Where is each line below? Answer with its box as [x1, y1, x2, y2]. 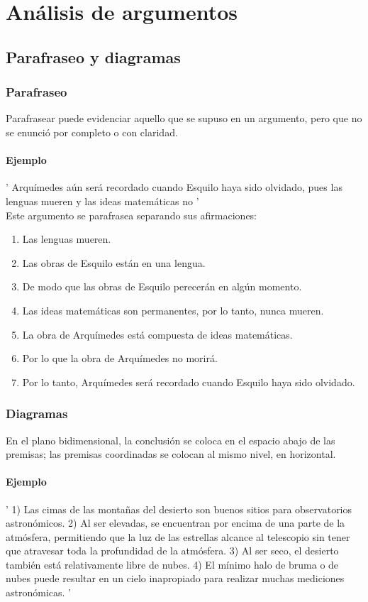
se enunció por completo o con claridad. [6, 124, 178, 139]
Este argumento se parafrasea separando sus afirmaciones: [6, 207, 257, 222]
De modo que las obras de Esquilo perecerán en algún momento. [22, 279, 302, 294]
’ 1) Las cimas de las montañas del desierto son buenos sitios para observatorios [6, 501, 352, 516]
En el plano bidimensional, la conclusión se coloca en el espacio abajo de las [6, 432, 335, 447]
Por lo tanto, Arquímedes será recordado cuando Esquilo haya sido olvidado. [22, 374, 355, 389]
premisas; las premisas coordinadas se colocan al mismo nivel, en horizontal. [6, 447, 336, 461]
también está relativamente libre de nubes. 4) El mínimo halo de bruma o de [6, 557, 339, 571]
